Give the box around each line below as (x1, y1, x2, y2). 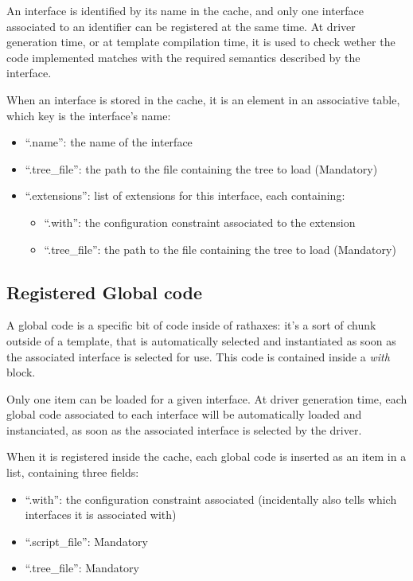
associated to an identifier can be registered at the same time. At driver (6, 18, 356, 34)
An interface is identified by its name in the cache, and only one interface (6, 2, 364, 18)
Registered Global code (6, 279, 203, 304)
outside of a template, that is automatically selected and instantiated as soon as (6, 332, 396, 349)
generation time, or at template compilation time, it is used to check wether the (6, 33, 395, 50)
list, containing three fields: (6, 464, 139, 481)
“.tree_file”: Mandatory (25, 560, 140, 576)
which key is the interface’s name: (6, 107, 171, 123)
